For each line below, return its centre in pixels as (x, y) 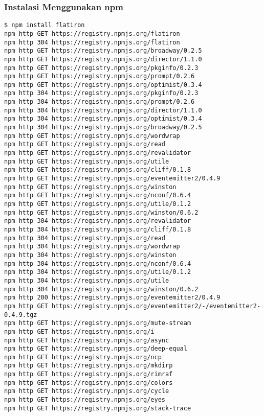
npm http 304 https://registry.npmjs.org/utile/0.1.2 (98, 272)
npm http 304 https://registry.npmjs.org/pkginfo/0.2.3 (101, 93)
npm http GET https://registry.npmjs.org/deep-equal (96, 349)
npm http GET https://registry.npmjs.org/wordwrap (92, 136)
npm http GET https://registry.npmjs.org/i (79, 331)
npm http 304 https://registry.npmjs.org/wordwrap (92, 247)
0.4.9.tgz (21, 315)
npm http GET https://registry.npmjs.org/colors (89, 383)
